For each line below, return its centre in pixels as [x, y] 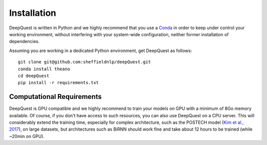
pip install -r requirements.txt [58, 83]
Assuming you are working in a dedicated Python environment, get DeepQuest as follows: [101, 50]
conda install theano [44, 69]
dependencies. [24, 42]
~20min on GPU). [27, 136]
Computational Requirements [55, 97]
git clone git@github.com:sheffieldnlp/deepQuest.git [84, 62]
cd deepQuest [34, 76]
